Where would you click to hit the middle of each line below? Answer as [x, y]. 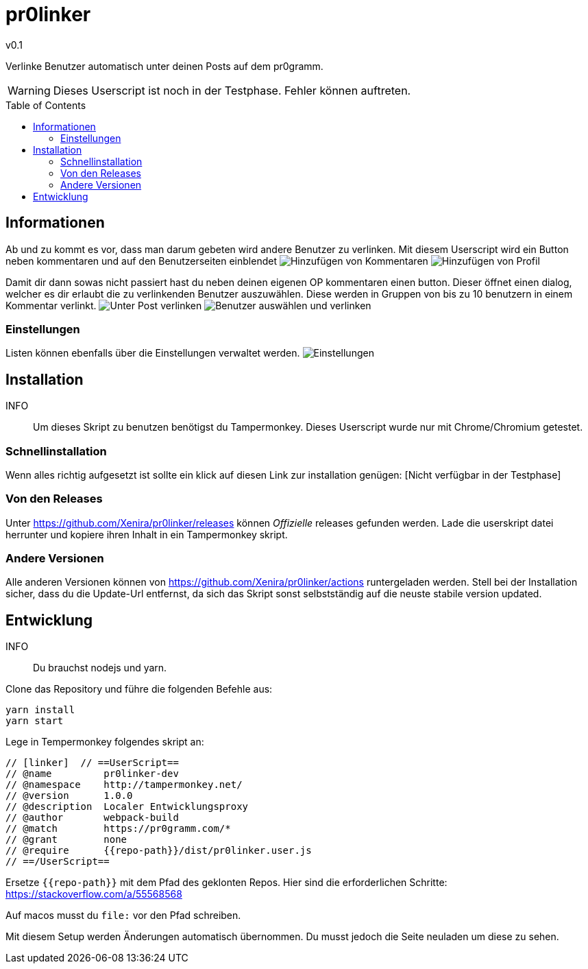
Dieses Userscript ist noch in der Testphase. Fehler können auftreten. [232, 90]
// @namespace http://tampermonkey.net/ [124, 785]
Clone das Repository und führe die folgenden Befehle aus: [139, 689]
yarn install [40, 710]
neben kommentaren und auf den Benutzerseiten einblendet [141, 261]
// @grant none [66, 840]
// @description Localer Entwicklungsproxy [127, 807]
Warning [29, 90]
